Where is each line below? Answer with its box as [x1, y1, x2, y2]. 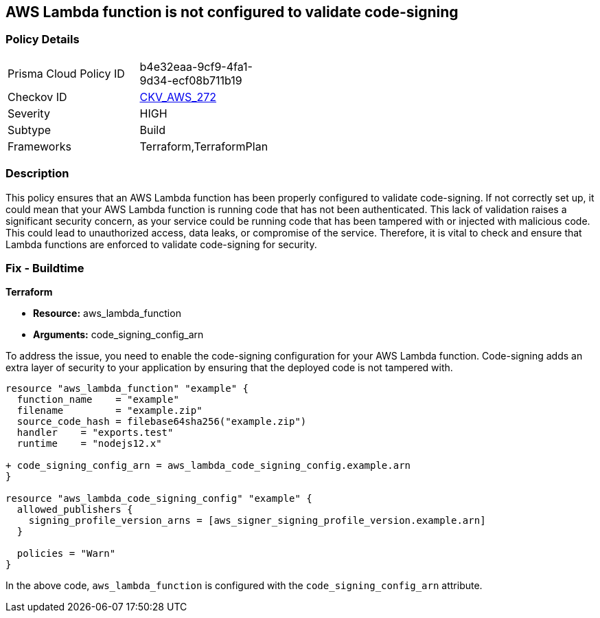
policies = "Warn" [16, 548, 116, 560]
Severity [8, 106, 50, 120]
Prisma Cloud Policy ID [8, 66, 125, 80]
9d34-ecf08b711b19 [139, 73, 242, 87]
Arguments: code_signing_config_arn [33, 329, 204, 341]
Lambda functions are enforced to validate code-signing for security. [5, 238, 317, 250]
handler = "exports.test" [16, 427, 174, 439]
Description [5, 166, 69, 181]
